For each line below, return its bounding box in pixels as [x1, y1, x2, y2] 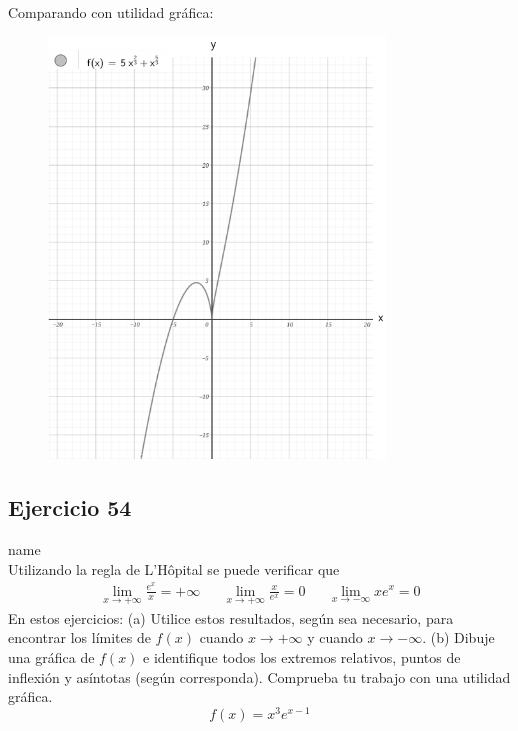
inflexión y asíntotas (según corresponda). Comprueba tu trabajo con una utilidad [8, 666, 511, 687]
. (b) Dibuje [422, 627, 495, 648]
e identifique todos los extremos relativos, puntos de [143, 646, 461, 667]
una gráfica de [8, 646, 95, 667]
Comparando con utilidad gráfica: [8, 2, 214, 22]
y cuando [307, 627, 363, 648]
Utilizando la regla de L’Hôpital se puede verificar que [8, 558, 340, 579]
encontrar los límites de [8, 627, 151, 648]
